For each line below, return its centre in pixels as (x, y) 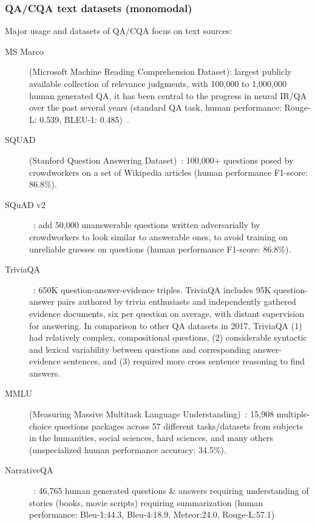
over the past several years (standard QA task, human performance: (155, 107)
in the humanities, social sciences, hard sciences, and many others (151, 438)
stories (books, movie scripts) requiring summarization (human (146, 502)
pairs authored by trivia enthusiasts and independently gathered (177, 301)
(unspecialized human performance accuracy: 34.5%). (128, 449)
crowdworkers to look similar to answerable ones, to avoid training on (158, 236)
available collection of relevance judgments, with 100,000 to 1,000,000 (158, 83)
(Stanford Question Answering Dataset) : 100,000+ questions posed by (161, 160)
